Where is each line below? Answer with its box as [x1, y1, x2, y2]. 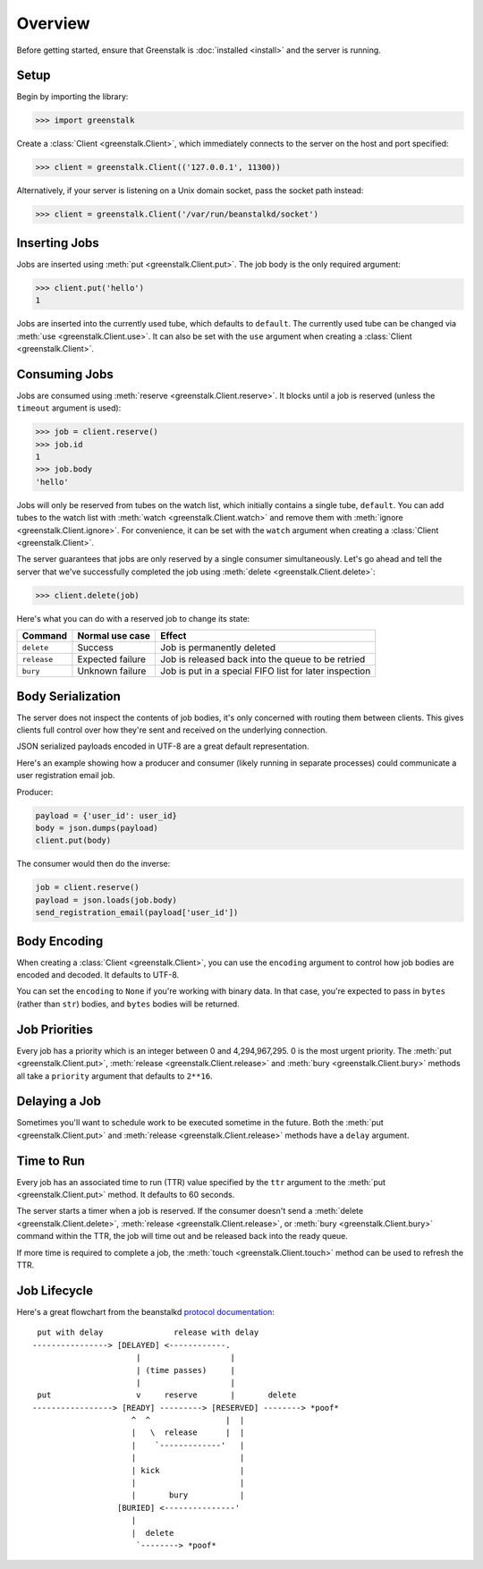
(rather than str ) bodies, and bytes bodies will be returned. [16, 998, 241, 1009]
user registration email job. [16, 770, 115, 781]
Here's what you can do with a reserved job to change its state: [16, 613, 250, 623]
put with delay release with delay [37, 1327, 259, 1337]
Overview [16, 13, 90, 33]
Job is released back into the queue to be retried [160, 653, 366, 666]
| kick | [131, 1465, 245, 1475]
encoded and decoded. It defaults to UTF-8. [16, 970, 180, 980]
